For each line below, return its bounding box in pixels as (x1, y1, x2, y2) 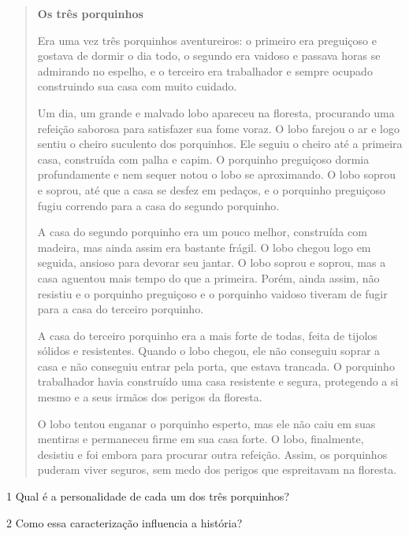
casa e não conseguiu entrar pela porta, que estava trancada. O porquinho (37, 357, 395, 374)
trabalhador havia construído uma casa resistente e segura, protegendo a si (37, 373, 399, 390)
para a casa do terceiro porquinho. (37, 301, 204, 317)
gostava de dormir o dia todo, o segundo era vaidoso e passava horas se (37, 47, 381, 64)
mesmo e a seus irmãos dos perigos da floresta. (37, 389, 262, 405)
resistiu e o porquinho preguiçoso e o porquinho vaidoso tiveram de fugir (37, 285, 388, 301)
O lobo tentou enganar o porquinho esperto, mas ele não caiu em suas (37, 415, 376, 431)
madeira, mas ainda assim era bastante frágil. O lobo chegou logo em (37, 238, 371, 255)
